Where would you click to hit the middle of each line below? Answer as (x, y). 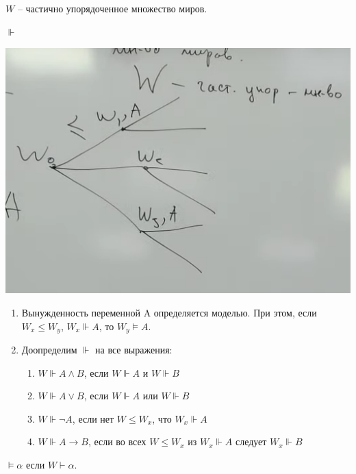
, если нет (93, 418)
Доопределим (49, 349)
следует (251, 441)
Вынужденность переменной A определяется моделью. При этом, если (169, 312)
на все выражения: (134, 349)
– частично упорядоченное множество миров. (112, 8)
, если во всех (117, 441)
